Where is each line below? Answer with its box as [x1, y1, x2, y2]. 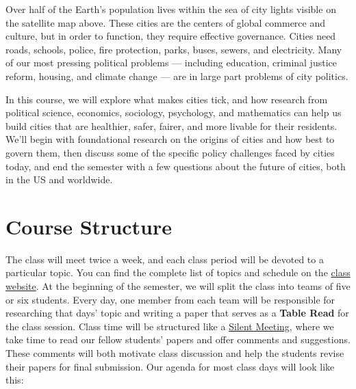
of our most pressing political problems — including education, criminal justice [5, 55, 337, 70]
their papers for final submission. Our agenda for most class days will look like [5, 359, 335, 373]
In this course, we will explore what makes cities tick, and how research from [5, 92, 328, 106]
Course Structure [5, 212, 173, 240]
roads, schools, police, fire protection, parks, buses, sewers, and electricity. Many [5, 42, 342, 56]
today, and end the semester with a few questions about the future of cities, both [5, 159, 346, 173]
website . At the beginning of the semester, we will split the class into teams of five [5, 279, 351, 293]
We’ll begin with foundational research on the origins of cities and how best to [5, 132, 335, 146]
